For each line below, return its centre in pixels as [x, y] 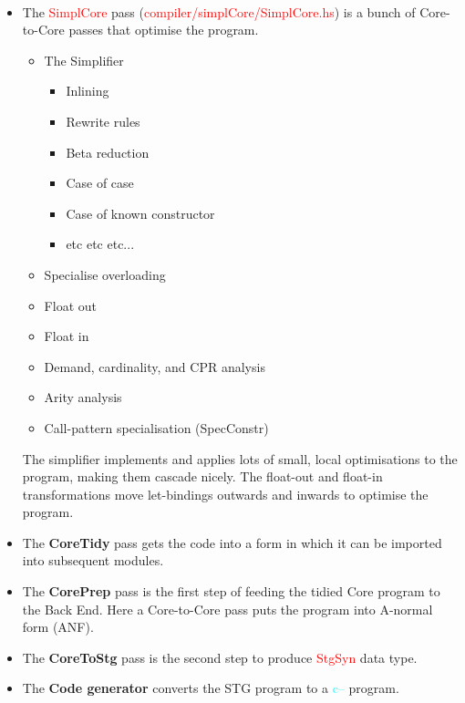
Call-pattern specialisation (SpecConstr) [156, 427]
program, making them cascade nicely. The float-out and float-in [202, 476]
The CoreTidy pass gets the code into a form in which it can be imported [232, 542]
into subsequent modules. [93, 560]
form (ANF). [58, 627]
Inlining [88, 91]
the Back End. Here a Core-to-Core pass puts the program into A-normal [227, 609]
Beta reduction [108, 152]
